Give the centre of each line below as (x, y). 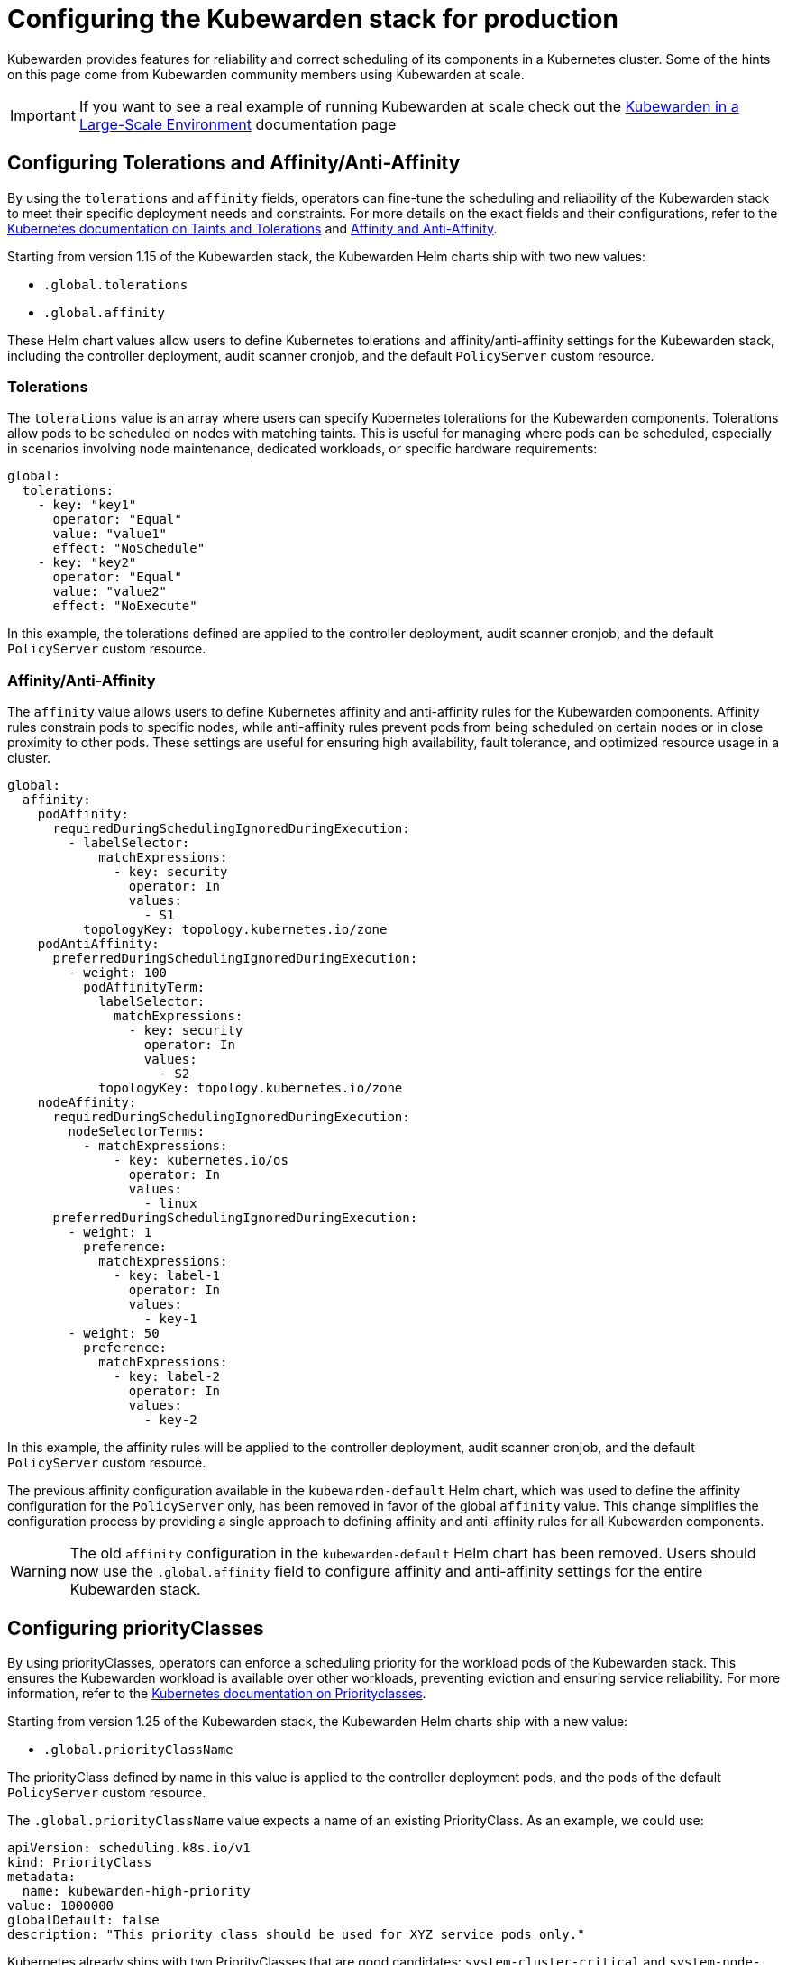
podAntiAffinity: (98, 944)
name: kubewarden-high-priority (136, 1891)
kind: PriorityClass (80, 1862)
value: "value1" (110, 534)
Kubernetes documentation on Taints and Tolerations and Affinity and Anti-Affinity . (252, 228)
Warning (38, 1572)
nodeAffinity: (87, 1103)
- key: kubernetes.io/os (201, 1161)
